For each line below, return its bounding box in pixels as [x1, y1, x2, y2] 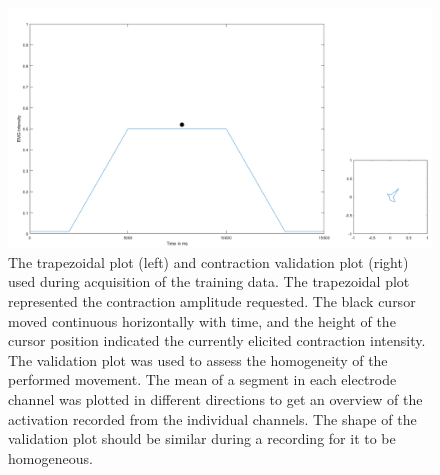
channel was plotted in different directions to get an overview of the [8, 388, 423, 409]
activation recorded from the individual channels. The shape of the [8, 408, 417, 429]
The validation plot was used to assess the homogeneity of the [8, 349, 388, 370]
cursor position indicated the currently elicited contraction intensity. [8, 330, 426, 351]
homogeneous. [8, 447, 93, 468]
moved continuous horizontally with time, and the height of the [8, 310, 396, 331]
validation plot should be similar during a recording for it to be [8, 428, 396, 449]
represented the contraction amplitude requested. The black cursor [8, 290, 416, 311]
